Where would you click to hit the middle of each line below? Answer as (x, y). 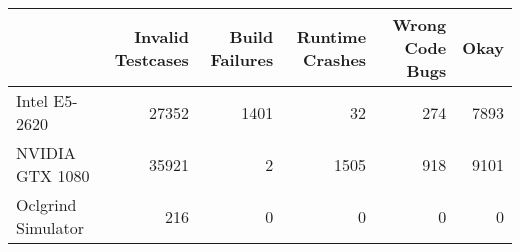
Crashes (335, 59)
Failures (242, 59)
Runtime (331, 36)
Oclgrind (46, 204)
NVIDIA (46, 152)
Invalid (161, 36)
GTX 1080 (53, 175)
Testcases (151, 59)
